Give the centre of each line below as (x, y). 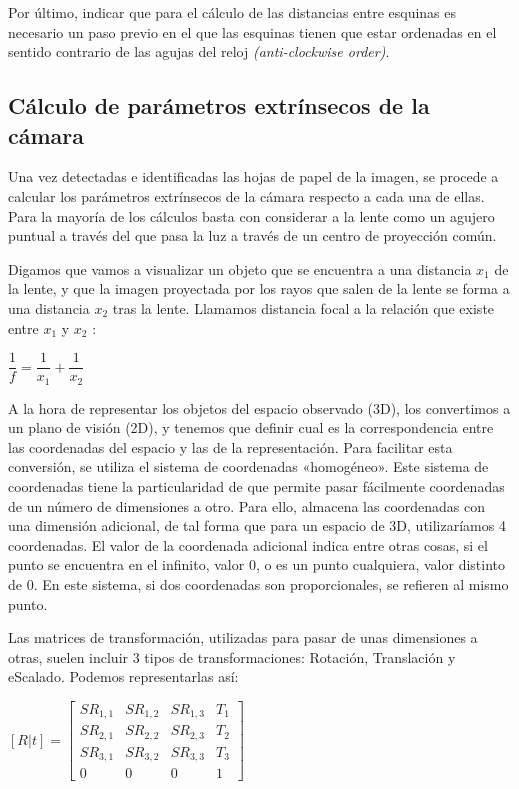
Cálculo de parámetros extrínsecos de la (219, 105)
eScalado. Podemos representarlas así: (123, 676)
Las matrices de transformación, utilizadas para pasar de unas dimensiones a (243, 637)
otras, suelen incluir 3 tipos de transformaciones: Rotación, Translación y (232, 656)
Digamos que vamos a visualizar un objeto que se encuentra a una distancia (240, 268)
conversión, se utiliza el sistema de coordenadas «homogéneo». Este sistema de (248, 466)
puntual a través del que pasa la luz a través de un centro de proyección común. (252, 235)
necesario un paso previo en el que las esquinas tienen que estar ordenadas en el (252, 31)
